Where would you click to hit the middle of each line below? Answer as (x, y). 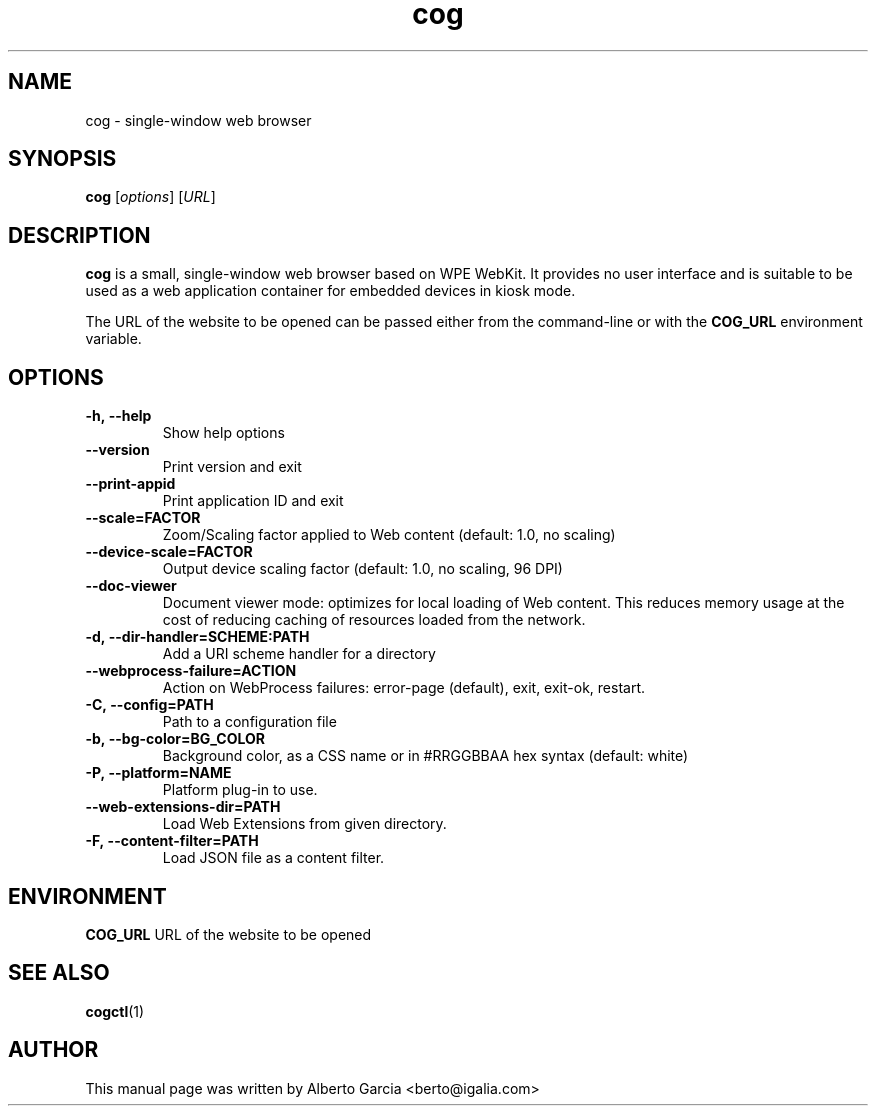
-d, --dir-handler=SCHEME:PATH (197, 637)
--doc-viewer (131, 586)
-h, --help (118, 416)
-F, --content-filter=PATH (172, 841)
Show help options (223, 433)
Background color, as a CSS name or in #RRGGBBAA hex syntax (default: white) (425, 756)
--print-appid (130, 484)
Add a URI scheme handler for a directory (299, 654)
